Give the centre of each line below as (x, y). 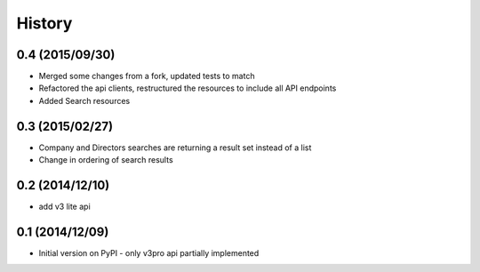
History (44, 23)
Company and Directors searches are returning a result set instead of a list (175, 148)
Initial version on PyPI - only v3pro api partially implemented (149, 252)
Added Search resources (84, 100)
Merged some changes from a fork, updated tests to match (147, 76)
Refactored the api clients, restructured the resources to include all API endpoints (188, 88)
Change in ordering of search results (106, 160)
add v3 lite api (64, 207)
